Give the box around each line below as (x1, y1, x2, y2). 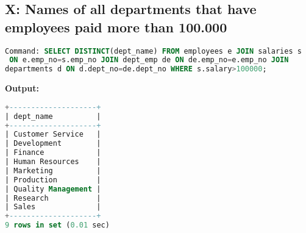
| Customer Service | (5, 130, 101, 139)
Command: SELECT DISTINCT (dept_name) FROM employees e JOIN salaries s (5, 46, 302, 56)
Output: (5, 82, 39, 95)
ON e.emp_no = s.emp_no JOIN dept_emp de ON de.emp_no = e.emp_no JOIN (9, 56, 289, 65)
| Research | (5, 193, 101, 203)
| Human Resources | (5, 157, 101, 167)
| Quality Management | (5, 184, 101, 193)
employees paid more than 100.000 (5, 17, 227, 36)
